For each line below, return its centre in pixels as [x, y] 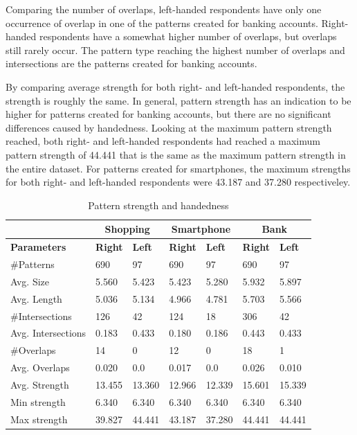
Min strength [38, 401]
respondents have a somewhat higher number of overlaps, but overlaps [188, 36]
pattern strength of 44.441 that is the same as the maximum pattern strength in [176, 154]
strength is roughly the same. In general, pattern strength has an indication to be [178, 100]
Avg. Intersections [48, 333]
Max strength [39, 419]
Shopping [127, 229]
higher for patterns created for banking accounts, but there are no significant [168, 114]
